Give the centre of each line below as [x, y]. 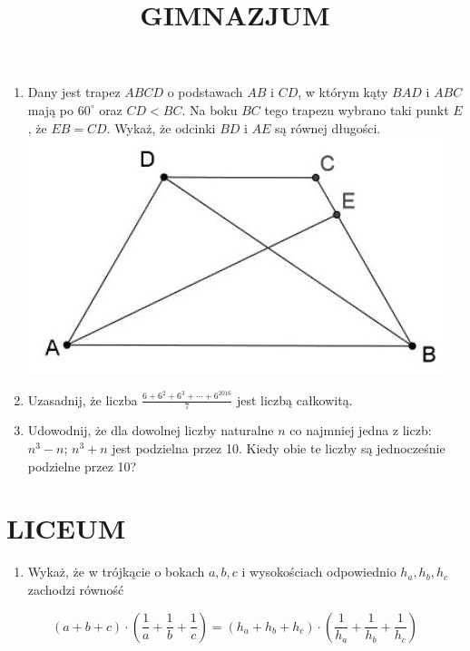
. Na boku [210, 109]
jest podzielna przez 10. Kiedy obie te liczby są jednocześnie [279, 448]
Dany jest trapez [74, 92]
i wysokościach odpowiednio [319, 572]
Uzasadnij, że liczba [83, 399]
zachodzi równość [76, 589]
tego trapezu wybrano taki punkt [357, 109]
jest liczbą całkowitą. [294, 399]
